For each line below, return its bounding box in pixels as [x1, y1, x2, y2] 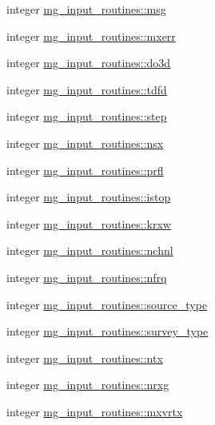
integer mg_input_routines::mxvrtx [6, 403, 183, 419]
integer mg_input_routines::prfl [6, 161, 164, 178]
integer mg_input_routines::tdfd [6, 81, 167, 97]
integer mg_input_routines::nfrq [6, 268, 167, 285]
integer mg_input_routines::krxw [6, 215, 171, 232]
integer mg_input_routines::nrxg [6, 376, 169, 393]
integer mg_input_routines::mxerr [6, 27, 176, 44]
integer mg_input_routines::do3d [6, 54, 171, 71]
